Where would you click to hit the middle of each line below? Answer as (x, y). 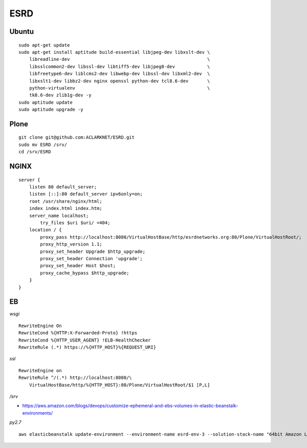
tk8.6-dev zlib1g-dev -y (60, 95)
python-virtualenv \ (119, 88)
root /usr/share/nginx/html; (65, 201)
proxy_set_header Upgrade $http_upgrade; (93, 251)
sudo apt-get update (44, 45)
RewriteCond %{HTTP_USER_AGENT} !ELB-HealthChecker (85, 340)
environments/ (38, 413)
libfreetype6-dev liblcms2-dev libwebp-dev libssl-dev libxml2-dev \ (119, 74)
